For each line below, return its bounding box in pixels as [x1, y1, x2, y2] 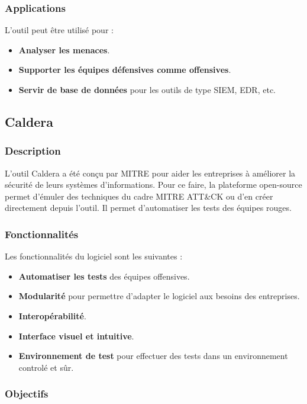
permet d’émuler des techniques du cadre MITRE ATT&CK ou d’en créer [5, 190, 273, 202]
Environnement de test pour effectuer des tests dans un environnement [18, 350, 288, 362]
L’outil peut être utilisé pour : [5, 24, 114, 36]
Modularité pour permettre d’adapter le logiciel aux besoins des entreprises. [18, 290, 300, 302]
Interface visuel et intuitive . [18, 329, 134, 342]
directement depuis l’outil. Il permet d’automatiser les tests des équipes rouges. [5, 201, 292, 214]
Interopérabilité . [18, 309, 86, 322]
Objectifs [5, 386, 49, 401]
